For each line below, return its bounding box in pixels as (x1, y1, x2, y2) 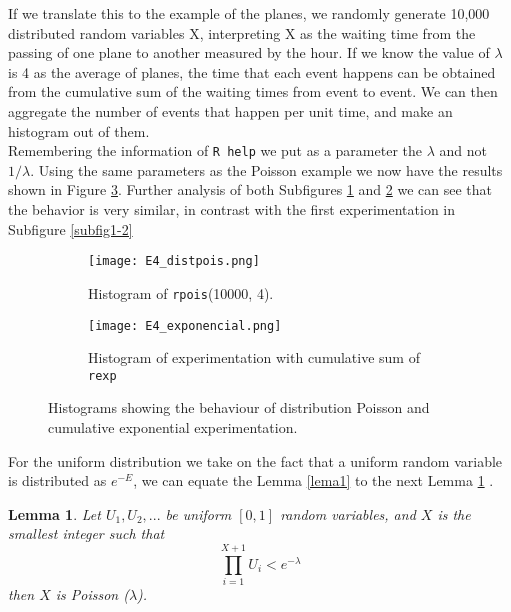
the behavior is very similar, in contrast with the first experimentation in (8, 199, 456, 219)
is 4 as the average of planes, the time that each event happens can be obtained (8, 61, 496, 82)
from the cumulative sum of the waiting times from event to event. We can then (8, 81, 498, 102)
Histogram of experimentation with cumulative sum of (88, 347, 420, 368)
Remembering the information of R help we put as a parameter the (8, 140, 422, 161)
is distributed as (8, 470, 107, 491)
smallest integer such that (8, 523, 165, 544)
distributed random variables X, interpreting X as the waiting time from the (8, 22, 476, 43)
